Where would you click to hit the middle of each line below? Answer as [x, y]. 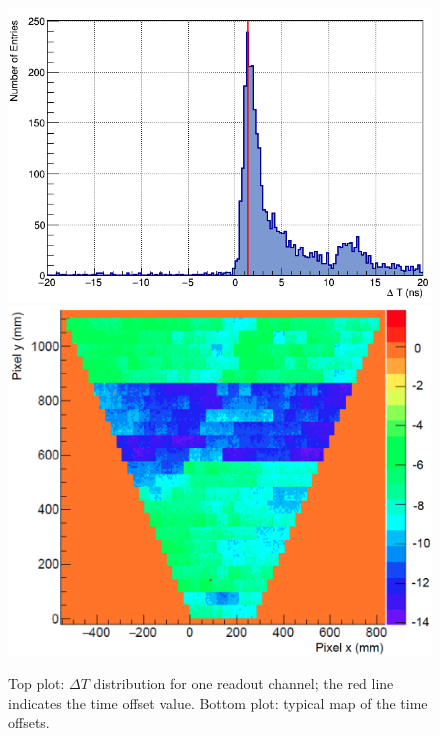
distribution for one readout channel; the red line [243, 683]
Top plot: [36, 683]
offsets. [29, 722]
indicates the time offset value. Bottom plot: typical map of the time [218, 702]
